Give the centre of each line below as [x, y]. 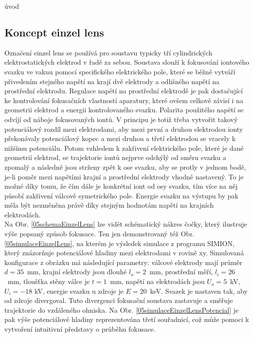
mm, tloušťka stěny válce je [49, 281]
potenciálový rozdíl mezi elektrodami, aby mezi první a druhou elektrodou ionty [124, 129]
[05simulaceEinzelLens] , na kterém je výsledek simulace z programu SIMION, [119, 243]
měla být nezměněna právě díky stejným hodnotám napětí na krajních [109, 205]
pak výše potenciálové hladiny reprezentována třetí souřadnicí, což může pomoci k [127, 319]
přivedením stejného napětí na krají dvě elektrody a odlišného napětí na [112, 81]
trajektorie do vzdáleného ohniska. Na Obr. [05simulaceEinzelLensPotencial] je [122, 310]
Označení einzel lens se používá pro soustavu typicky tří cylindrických [108, 52]
